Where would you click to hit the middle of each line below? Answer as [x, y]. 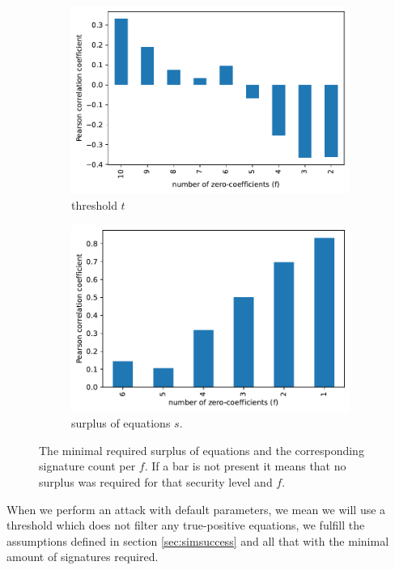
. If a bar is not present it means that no [245, 466]
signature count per [87, 466]
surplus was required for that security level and [156, 482]
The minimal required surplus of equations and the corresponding [202, 450]
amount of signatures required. [83, 557]
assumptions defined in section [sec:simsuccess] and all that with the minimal [198, 540]
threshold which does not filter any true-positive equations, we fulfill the [186, 525]
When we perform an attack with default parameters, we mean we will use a [196, 509]
